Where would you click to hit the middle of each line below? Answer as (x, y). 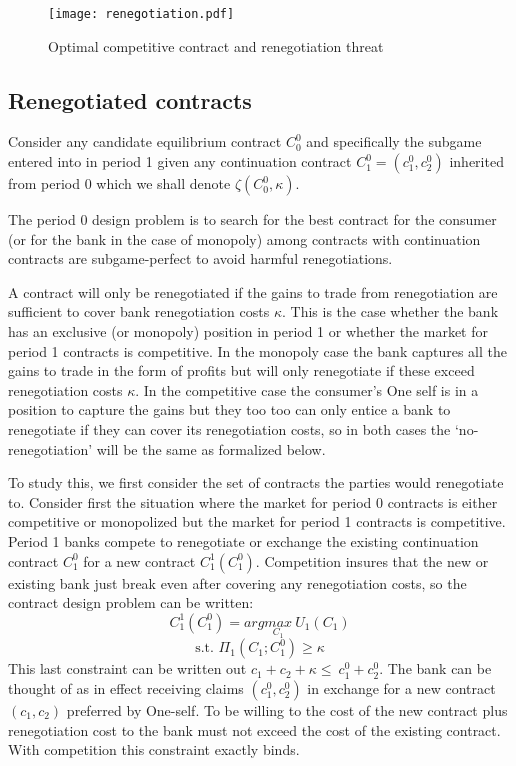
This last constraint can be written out (127, 668)
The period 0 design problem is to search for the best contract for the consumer (252, 219)
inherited (476, 161)
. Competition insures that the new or (372, 560)
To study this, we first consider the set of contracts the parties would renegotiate (256, 482)
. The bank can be (435, 668)
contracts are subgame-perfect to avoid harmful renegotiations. (200, 258)
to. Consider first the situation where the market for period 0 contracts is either (253, 501)
